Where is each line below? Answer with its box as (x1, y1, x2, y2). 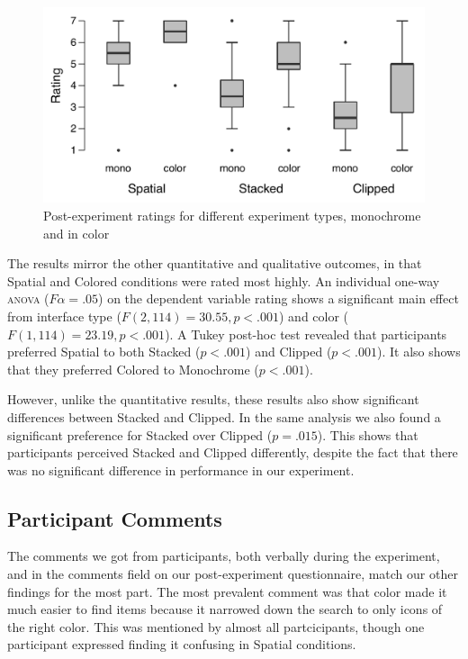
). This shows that (317, 425, 418, 444)
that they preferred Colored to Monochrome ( (7, 359, 259, 378)
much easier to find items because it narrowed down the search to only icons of (7, 600, 443, 618)
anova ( (7, 289, 49, 308)
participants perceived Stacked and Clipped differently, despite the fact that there (7, 443, 458, 462)
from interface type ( (7, 306, 121, 325)
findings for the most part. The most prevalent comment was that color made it (7, 582, 447, 600)
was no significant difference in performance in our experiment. (7, 460, 355, 479)
